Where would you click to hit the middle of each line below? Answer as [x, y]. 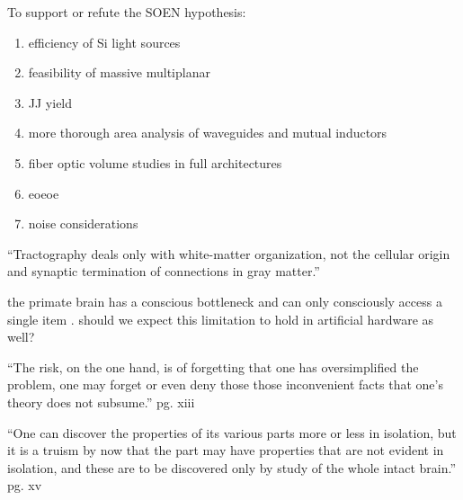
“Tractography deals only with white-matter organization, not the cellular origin [229, 253]
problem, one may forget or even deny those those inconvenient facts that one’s [225, 384]
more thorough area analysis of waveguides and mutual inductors [208, 133]
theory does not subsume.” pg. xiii [101, 402]
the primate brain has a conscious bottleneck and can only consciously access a [225, 301]
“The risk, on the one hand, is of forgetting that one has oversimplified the [213, 366]
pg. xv [25, 485]
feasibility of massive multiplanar [119, 72]
